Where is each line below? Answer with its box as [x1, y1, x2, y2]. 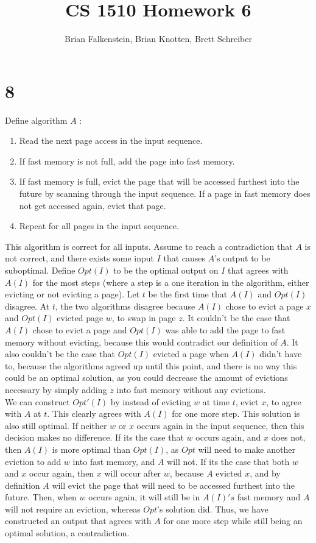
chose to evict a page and [32, 323, 127, 336]
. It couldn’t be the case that [182, 311, 290, 324]
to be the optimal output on [113, 264, 219, 276]
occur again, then [29, 467, 94, 480]
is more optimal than [52, 442, 131, 455]
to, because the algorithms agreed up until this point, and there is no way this [5, 359, 297, 372]
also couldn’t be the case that [5, 347, 115, 360]
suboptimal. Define [5, 264, 75, 276]
